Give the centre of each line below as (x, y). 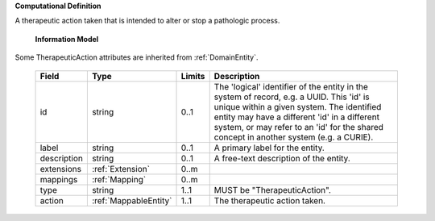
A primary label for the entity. (269, 148)
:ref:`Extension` (121, 169)
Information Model (67, 39)
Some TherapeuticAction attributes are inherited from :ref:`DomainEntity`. (137, 57)
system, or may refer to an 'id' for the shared (299, 127)
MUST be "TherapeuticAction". (273, 190)
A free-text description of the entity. (282, 158)
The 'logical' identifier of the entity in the (291, 86)
